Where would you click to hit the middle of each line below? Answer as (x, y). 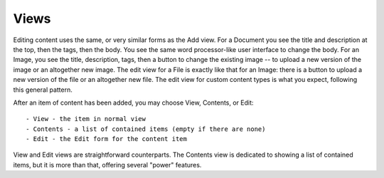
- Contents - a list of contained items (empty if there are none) (146, 129)
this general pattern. (43, 90)
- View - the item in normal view (86, 119)
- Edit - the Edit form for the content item (107, 139)
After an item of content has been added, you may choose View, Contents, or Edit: (133, 103)
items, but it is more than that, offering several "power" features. (107, 164)
